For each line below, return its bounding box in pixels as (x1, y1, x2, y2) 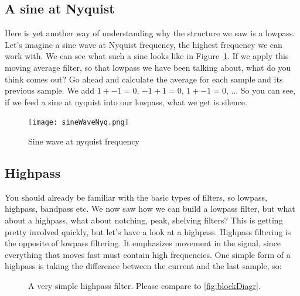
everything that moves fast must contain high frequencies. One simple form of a (5, 248, 291, 260)
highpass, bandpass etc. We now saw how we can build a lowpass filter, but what (5, 202, 295, 215)
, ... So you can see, (226, 84, 296, 97)
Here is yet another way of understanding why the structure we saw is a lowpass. (5, 27, 295, 39)
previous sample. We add (5, 84, 95, 97)
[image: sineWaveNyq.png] (28, 118, 129, 127)
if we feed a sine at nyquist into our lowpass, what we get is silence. (5, 95, 247, 108)
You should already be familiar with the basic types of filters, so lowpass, (5, 191, 267, 203)
